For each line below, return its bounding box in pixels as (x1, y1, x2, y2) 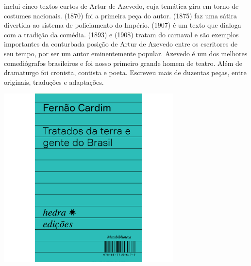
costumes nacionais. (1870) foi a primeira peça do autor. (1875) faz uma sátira (4, 10, 237, 20)
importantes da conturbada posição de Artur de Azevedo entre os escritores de (4, 39, 237, 49)
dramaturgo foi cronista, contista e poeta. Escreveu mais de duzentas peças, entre (4, 67, 247, 78)
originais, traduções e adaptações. (4, 77, 104, 87)
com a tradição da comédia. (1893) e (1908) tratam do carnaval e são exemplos (4, 29, 239, 39)
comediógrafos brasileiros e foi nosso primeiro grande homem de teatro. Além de (4, 58, 243, 68)
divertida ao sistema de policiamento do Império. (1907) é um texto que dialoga (4, 20, 241, 30)
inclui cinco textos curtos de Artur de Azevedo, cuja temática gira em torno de (4, 1, 239, 11)
